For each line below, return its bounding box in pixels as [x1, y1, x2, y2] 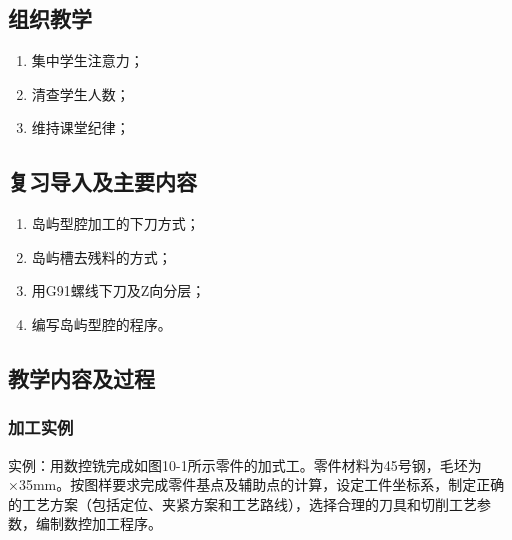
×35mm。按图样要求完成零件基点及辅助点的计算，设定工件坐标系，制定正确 [8, 474, 505, 495]
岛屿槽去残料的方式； [31, 246, 172, 267]
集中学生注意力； [31, 50, 144, 71]
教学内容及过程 [8, 362, 155, 393]
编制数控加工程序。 [35, 513, 162, 534]
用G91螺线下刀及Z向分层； [31, 280, 206, 301]
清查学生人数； [31, 83, 130, 104]
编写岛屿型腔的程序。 [31, 313, 172, 334]
